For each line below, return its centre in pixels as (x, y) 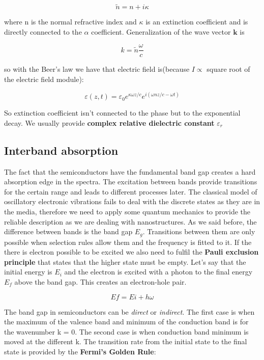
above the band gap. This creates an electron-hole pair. (100, 281)
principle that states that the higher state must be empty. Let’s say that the (125, 261)
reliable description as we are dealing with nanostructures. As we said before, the (130, 221)
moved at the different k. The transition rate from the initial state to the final (126, 341)
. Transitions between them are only (199, 231)
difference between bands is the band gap (68, 231)
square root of (228, 69)
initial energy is (28, 272)
